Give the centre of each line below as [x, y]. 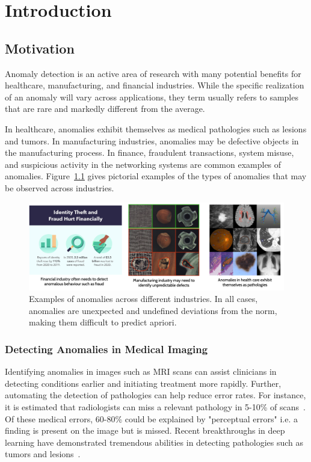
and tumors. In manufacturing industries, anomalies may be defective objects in [152, 140]
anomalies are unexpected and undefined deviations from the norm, [153, 310]
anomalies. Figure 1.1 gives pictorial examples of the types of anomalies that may [156, 176]
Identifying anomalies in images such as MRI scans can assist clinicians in [141, 371]
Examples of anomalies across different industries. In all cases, [143, 299]
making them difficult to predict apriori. [103, 322]
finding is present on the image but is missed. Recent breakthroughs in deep [145, 430]
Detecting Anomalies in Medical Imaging [106, 349]
